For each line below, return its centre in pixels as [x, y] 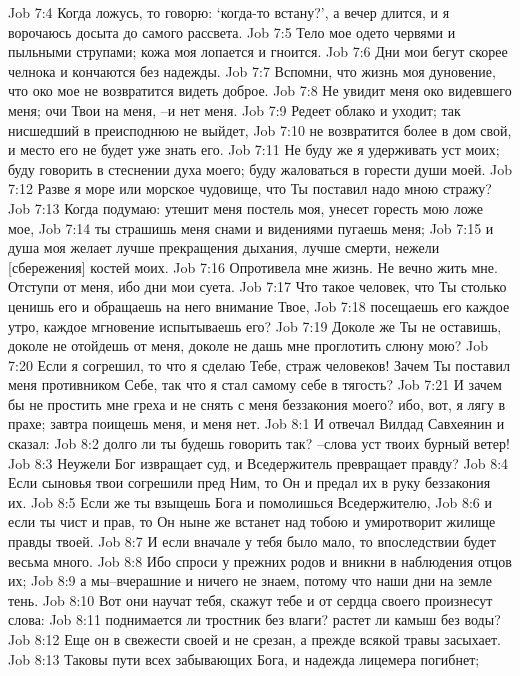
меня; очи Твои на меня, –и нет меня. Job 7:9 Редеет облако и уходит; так [234, 109]
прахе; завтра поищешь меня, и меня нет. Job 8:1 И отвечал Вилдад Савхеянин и [256, 423]
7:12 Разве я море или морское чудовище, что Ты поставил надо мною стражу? [250, 188]
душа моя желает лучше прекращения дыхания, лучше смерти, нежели [224, 247]
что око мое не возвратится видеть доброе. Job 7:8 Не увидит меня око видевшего [260, 90]
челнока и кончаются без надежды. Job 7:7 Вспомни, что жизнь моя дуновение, [252, 70]
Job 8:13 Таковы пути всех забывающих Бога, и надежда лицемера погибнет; [244, 658]
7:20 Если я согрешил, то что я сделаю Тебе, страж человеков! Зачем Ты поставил [259, 364]
